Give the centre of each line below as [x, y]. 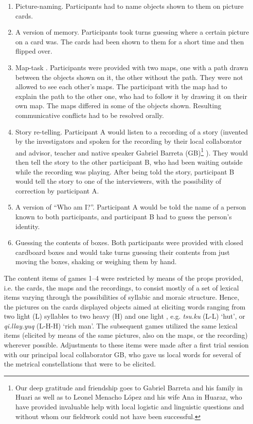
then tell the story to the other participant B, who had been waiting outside [129, 162]
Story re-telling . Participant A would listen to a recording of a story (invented [132, 131]
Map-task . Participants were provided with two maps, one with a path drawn [132, 67]
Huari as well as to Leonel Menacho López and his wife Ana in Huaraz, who [129, 397]
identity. [27, 226]
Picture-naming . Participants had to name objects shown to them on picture [129, 6]
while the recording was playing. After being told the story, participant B [125, 171]
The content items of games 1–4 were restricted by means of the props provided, [124, 278]
